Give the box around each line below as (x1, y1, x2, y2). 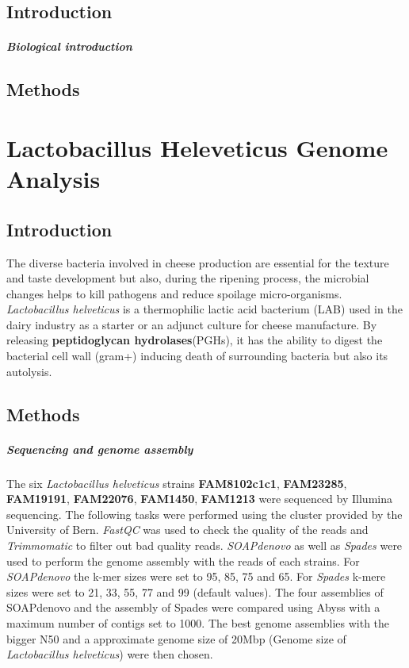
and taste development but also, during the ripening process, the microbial (6, 270, 369, 286)
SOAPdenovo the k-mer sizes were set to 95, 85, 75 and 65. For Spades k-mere (6, 568, 386, 585)
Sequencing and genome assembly (6, 440, 193, 457)
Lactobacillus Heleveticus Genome (6, 131, 388, 163)
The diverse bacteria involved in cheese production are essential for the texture (6, 254, 389, 271)
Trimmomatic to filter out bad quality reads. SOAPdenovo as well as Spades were (6, 536, 403, 553)
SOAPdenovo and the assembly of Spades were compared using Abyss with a (6, 599, 380, 616)
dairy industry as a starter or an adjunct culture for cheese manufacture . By (6, 316, 377, 332)
